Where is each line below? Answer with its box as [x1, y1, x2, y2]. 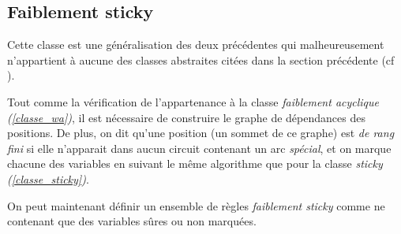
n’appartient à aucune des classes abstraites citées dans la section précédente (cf [7, 51, 395, 68]
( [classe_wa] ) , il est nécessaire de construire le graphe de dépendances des [7, 109, 365, 125]
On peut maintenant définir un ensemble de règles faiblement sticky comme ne [7, 197, 385, 214]
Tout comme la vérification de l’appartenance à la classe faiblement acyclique [7, 93, 380, 110]
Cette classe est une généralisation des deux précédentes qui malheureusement [7, 36, 384, 53]
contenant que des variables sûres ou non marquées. [7, 213, 257, 229]
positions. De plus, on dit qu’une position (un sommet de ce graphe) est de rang [7, 124, 395, 141]
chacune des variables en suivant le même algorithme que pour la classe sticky [7, 155, 383, 172]
